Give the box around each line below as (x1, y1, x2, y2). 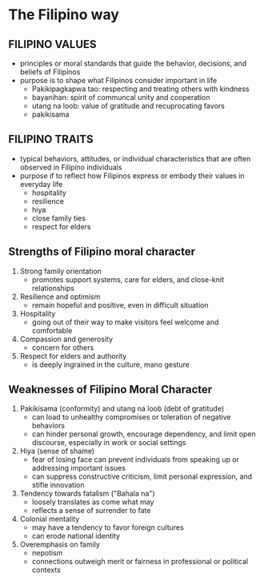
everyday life (19, 179, 63, 189)
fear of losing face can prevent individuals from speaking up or (31, 455, 240, 464)
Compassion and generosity (19, 334, 114, 344)
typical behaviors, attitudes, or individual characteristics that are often (19, 153, 251, 163)
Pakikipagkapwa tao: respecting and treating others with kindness (31, 84, 250, 94)
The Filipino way (8, 6, 120, 24)
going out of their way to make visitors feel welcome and (31, 317, 219, 327)
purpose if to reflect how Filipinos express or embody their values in (19, 170, 246, 181)
